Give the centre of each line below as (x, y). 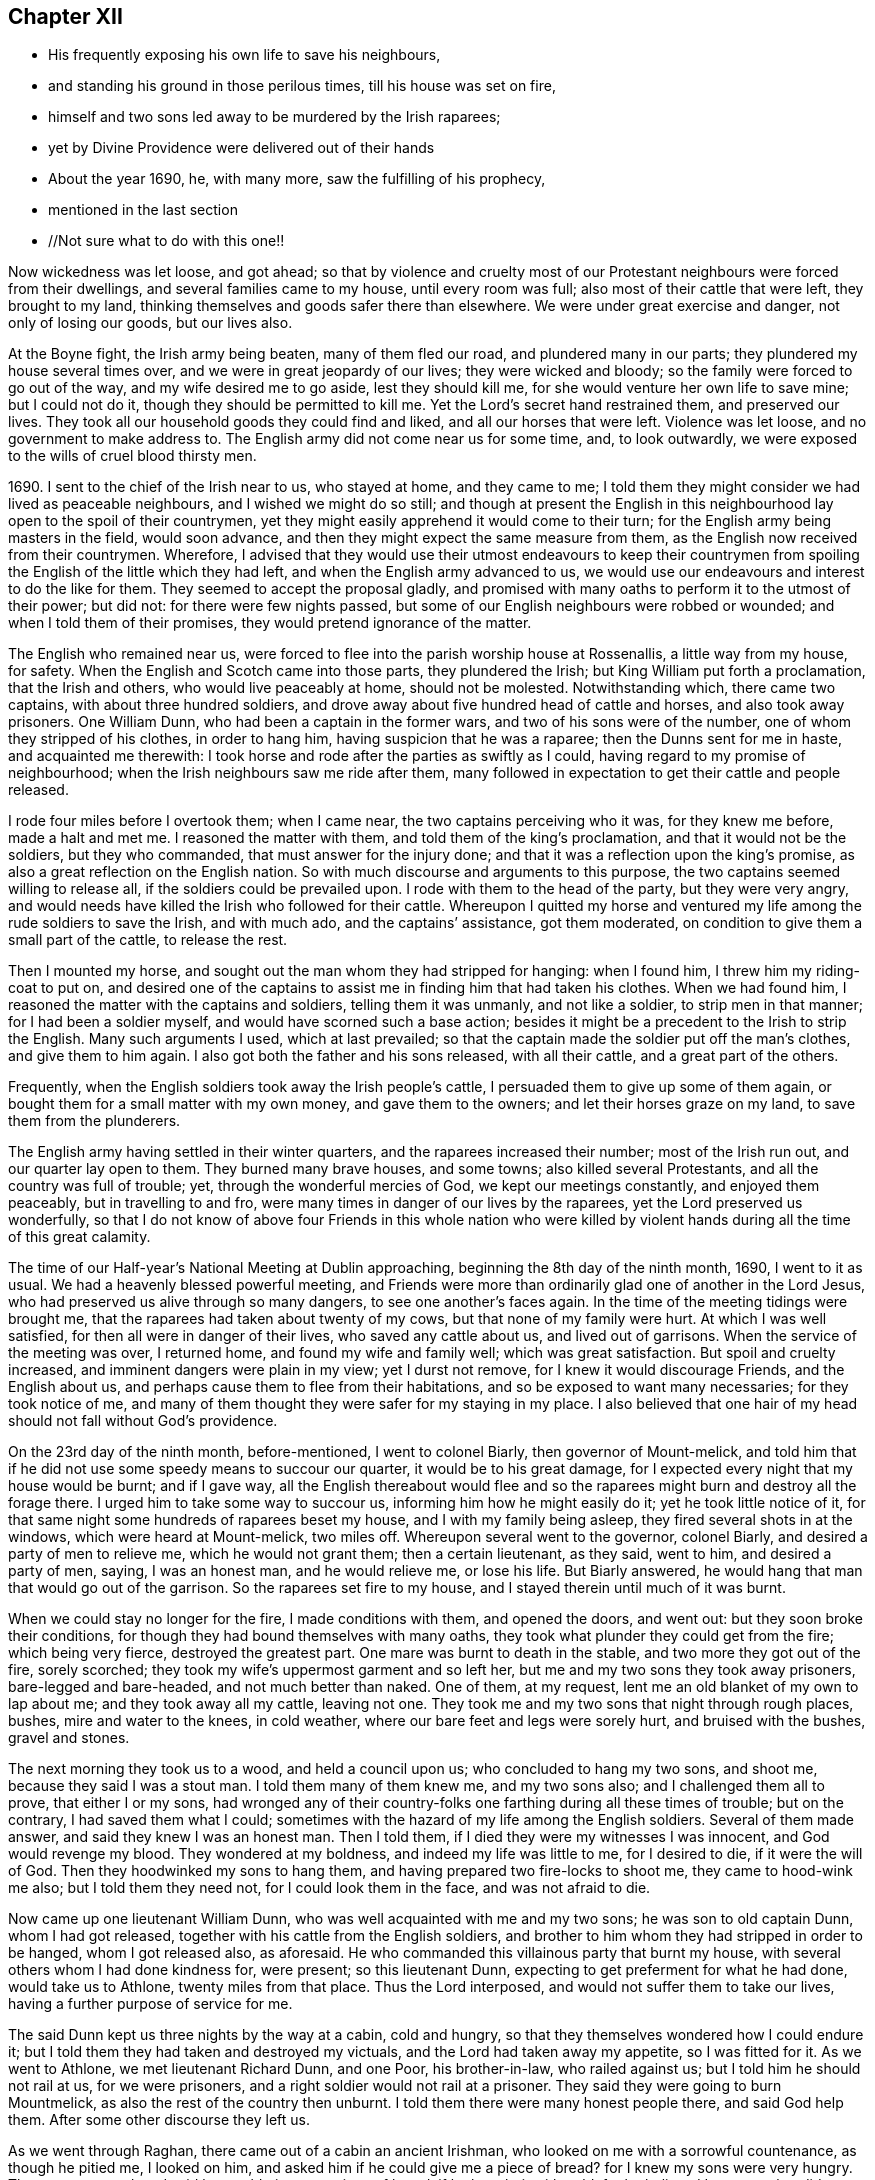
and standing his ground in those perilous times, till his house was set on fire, (302, 86)
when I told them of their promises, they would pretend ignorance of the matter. (270, 623)
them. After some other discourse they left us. (159, 2120)
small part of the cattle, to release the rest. (148, 940)
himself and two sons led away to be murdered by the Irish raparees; (274, 117)
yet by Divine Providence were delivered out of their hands (241, 148)
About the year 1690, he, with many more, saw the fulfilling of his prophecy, (297, 179)
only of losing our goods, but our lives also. (150, 323)
